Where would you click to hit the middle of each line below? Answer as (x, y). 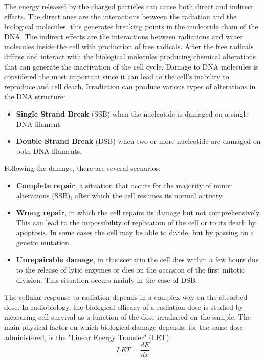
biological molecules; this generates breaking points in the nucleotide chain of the (131, 26)
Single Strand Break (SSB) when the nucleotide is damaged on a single (132, 113)
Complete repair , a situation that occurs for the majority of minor (124, 185)
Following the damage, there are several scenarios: (82, 168)
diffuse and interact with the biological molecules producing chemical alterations (130, 56)
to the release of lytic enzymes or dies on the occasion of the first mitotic (130, 270)
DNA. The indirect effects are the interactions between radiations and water (124, 36)
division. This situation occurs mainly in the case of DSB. (107, 279)
